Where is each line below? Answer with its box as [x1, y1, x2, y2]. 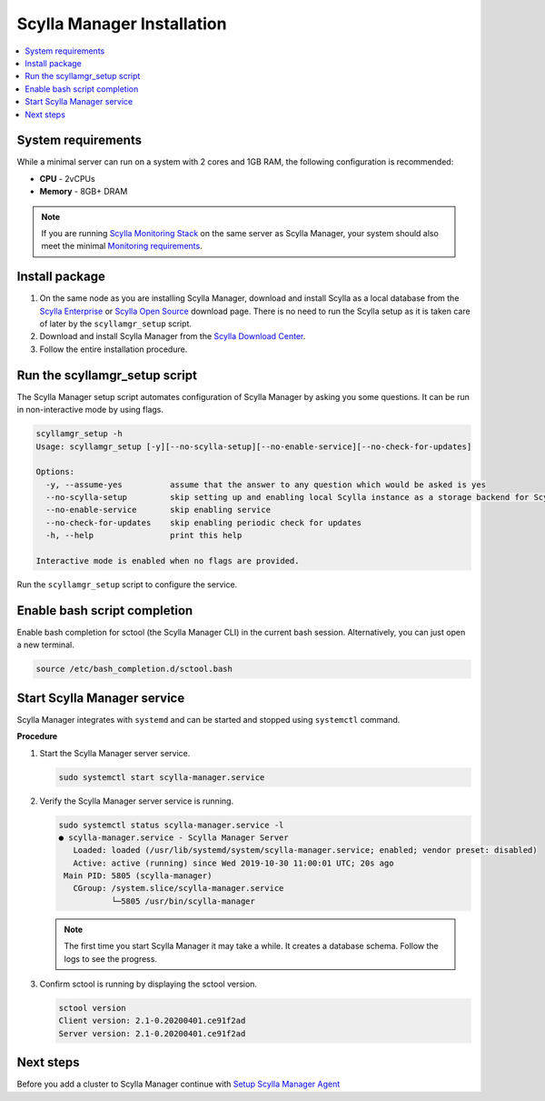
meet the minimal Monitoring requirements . [41, 241, 203, 252]
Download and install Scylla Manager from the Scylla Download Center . [39, 331, 306, 342]
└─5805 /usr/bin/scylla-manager [111, 896, 256, 906]
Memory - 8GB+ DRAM [39, 186, 128, 197]
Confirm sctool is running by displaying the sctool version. [39, 978, 258, 990]
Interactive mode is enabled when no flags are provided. [35, 556, 300, 566]
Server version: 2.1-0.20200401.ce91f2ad [58, 1028, 246, 1038]
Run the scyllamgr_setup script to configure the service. [16, 579, 238, 590]
